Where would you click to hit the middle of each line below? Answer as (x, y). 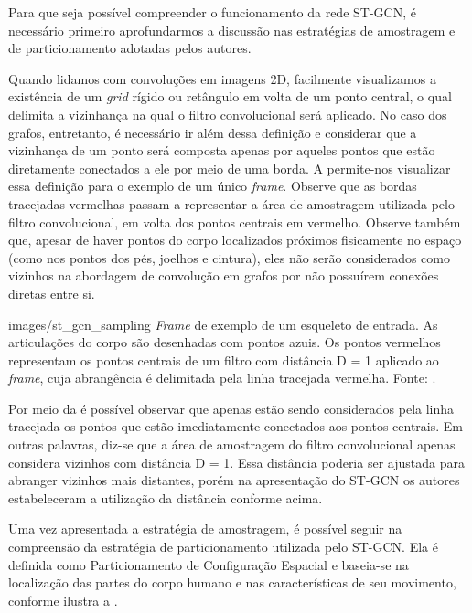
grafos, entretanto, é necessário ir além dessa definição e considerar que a (213, 132)
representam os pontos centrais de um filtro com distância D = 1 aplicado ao (224, 359)
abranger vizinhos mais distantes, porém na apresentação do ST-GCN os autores (234, 480)
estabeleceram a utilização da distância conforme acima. (166, 497)
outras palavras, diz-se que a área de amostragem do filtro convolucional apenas (232, 444)
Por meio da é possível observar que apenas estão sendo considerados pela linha (231, 408)
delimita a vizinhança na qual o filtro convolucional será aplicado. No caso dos (228, 114)
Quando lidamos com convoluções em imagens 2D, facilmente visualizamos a (222, 78)
